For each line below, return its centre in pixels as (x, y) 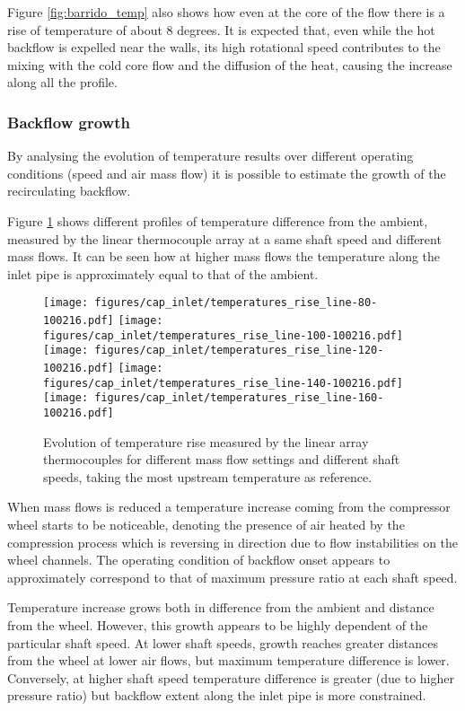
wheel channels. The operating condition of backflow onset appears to (199, 560)
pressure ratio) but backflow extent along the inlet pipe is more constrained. (217, 695)
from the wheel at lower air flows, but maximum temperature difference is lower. (228, 660)
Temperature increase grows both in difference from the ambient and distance (221, 607)
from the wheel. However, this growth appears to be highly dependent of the (218, 624)
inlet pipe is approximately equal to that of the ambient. (163, 273)
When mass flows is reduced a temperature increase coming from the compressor (229, 507)
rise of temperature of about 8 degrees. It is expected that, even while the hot (221, 29)
